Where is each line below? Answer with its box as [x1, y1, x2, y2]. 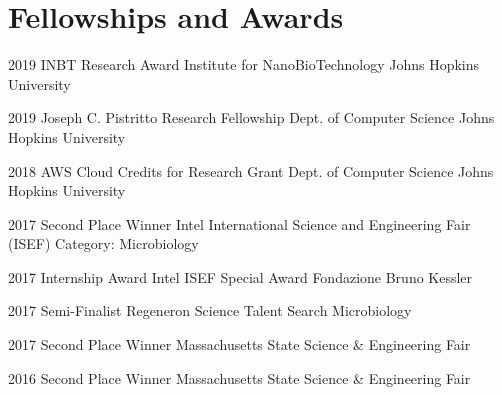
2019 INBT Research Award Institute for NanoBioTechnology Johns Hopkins [8, 54, 480, 75]
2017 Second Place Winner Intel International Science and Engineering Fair [8, 213, 471, 234]
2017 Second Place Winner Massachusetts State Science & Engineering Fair [8, 334, 471, 355]
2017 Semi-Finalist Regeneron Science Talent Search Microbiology [8, 300, 412, 321]
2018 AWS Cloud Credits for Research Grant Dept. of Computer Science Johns [8, 160, 494, 181]
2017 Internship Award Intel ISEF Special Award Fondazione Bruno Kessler [8, 266, 473, 287]
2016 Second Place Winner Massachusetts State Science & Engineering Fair [8, 367, 471, 388]
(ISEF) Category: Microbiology [8, 233, 199, 254]
